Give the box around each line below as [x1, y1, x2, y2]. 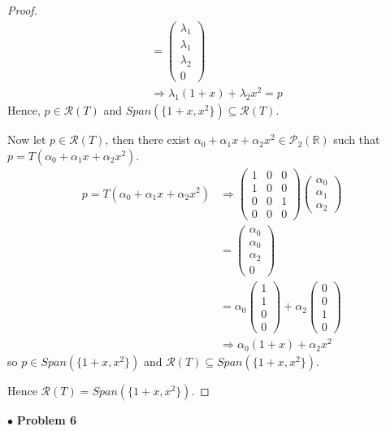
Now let [7, 131, 46, 148]
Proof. [7, 2, 37, 18]
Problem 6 [16, 411, 76, 429]
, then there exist [105, 131, 191, 148]
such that [333, 131, 380, 148]
